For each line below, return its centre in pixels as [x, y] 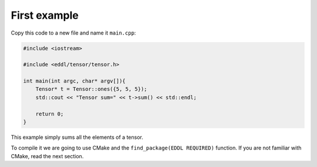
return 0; [50, 114]
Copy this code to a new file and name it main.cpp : [73, 33]
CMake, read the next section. [47, 156]
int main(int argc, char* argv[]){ [74, 81]
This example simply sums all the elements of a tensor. [77, 137]
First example [45, 15]
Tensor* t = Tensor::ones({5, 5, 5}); [91, 89]
